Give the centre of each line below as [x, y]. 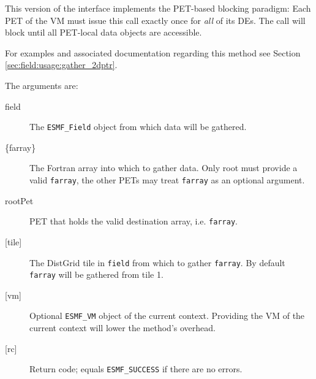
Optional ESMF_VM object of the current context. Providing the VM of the [167, 316]
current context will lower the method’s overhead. [122, 328]
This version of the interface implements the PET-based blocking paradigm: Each [158, 8]
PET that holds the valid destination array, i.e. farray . [134, 221]
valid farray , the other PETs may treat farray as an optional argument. [167, 180]
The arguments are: [42, 85]
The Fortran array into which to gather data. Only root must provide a [164, 168]
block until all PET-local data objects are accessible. [103, 32]
